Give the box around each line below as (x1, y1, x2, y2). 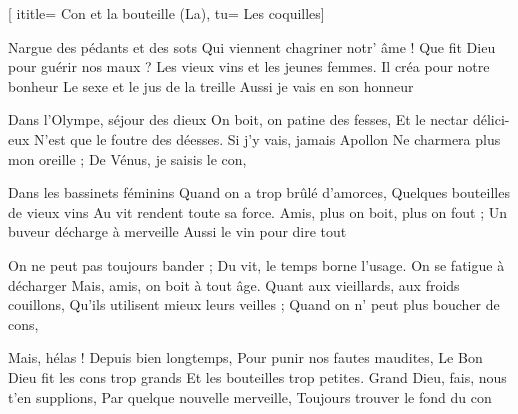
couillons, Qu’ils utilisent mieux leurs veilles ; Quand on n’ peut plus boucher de (8, 294, 500, 315)
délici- (472, 109, 510, 130)
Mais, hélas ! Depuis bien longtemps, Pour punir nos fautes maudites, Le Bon (8, 347, 483, 368)
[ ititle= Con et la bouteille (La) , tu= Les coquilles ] (8, 3, 325, 23)
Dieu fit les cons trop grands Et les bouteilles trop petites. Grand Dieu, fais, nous (8, 366, 507, 387)
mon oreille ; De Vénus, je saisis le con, (8, 148, 247, 169)
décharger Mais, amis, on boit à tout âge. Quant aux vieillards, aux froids (8, 274, 460, 295)
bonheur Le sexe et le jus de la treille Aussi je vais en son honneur (8, 75, 414, 96)
